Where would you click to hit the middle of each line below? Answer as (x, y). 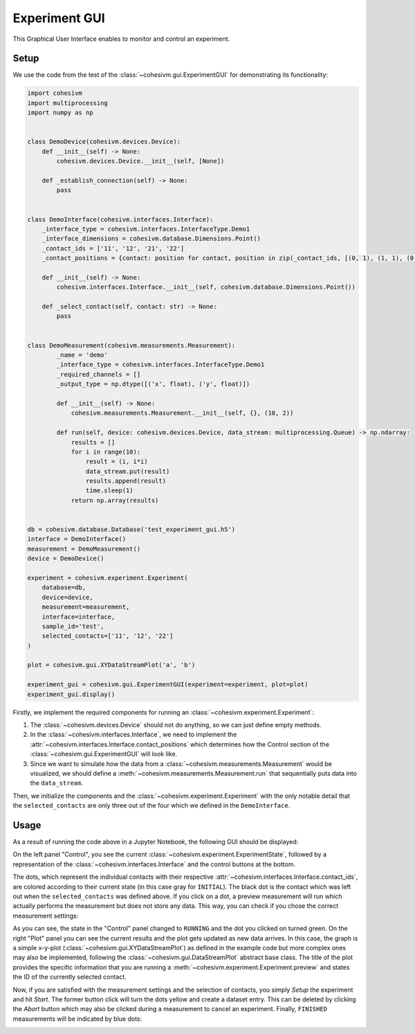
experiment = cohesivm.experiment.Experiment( (108, 578)
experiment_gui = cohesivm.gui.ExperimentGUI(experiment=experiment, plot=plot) (168, 685)
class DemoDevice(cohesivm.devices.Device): (104, 142)
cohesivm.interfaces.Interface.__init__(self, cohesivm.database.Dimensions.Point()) (206, 287)
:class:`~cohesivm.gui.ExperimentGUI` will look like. (104, 754)
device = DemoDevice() (66, 559)
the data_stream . (56, 783)
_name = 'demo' (82, 355)
